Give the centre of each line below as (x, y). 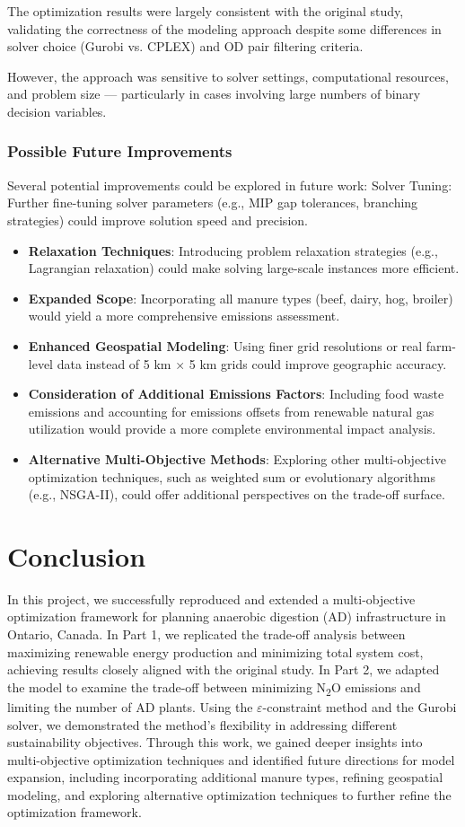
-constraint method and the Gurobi (360, 706)
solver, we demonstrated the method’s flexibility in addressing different (202, 724)
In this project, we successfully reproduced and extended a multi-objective (211, 598)
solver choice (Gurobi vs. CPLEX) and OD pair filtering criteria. (185, 46)
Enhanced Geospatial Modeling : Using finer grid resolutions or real (225, 345)
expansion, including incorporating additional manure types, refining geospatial (225, 777)
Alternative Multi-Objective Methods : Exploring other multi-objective (237, 458)
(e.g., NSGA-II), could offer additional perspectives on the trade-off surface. (237, 494)
